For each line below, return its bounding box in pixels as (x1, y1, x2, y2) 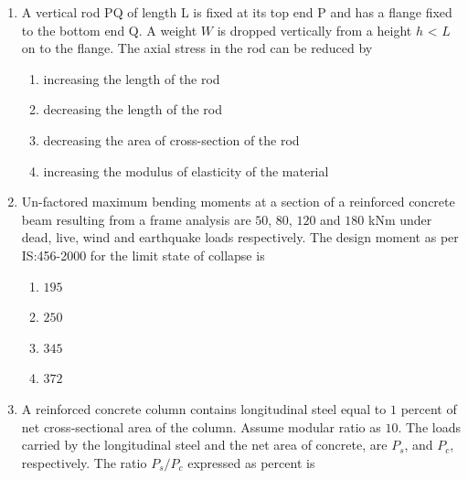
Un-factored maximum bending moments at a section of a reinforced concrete (21, 192, 455, 211)
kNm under (367, 209, 432, 229)
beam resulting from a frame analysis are (21, 209, 251, 229)
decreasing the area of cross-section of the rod (43, 130, 300, 149)
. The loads (398, 417, 461, 436)
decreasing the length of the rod (43, 100, 222, 119)
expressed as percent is (187, 452, 315, 472)
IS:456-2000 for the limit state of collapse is (21, 245, 265, 264)
